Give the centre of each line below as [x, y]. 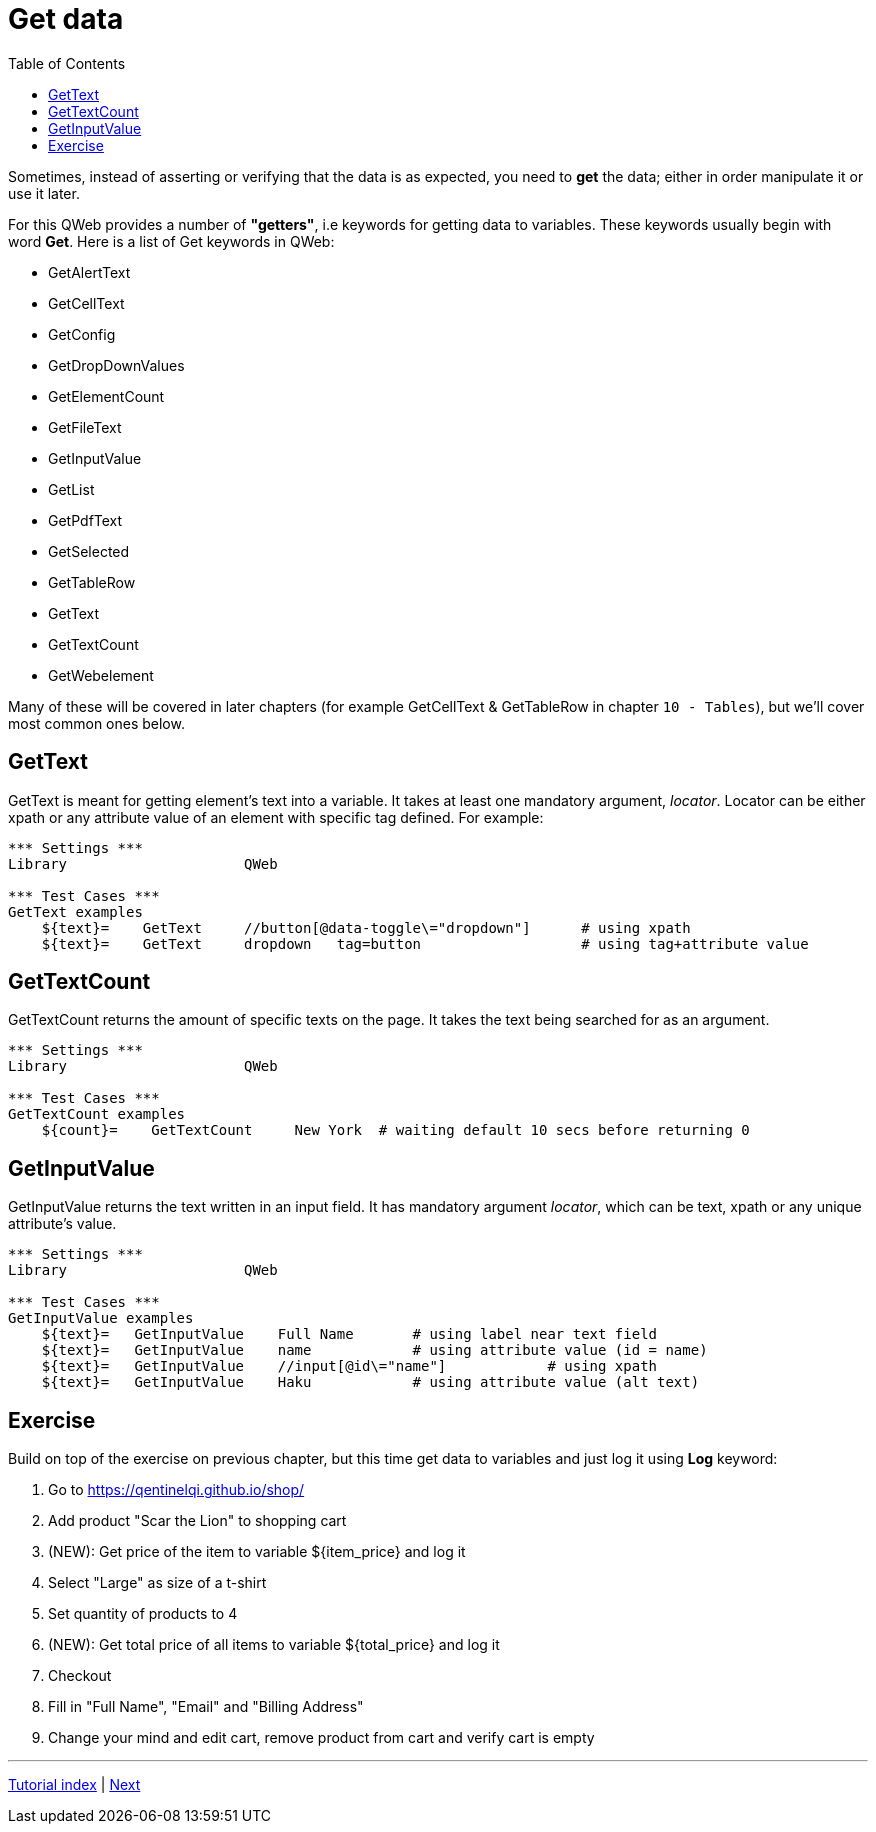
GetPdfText [85, 520]
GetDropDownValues [116, 365]
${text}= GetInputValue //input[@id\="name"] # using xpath [349, 1366]
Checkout [80, 1676]
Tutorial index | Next [74, 1785]
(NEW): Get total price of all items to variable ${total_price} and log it [274, 1645]
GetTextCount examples [97, 1114]
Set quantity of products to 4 [143, 1614]
